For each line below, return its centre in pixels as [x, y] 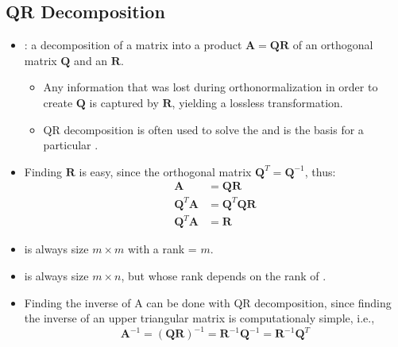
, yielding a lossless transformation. [257, 102]
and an [91, 60]
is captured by [124, 102]
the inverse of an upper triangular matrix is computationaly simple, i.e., [199, 318]
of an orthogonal [333, 45]
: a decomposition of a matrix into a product [133, 45]
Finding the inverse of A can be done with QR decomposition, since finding [208, 302]
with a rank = [162, 249]
